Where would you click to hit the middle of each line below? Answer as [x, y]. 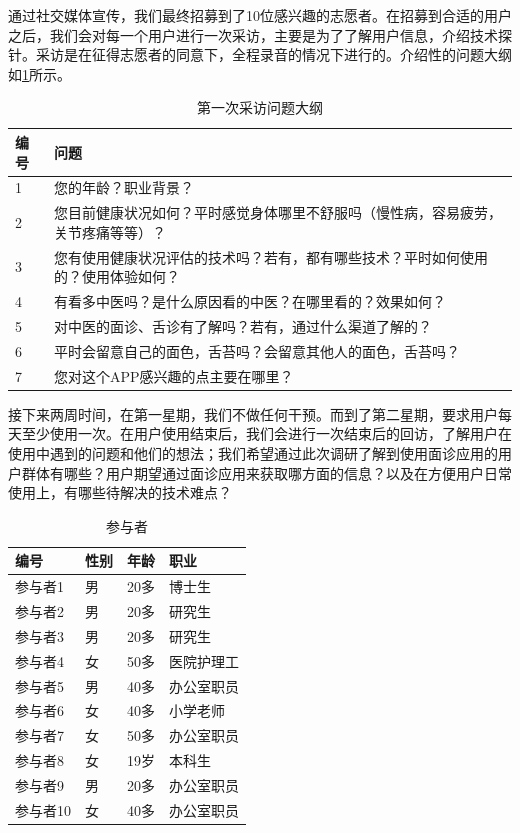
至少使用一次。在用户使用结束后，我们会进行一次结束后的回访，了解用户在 [266, 433]
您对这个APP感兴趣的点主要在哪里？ [174, 375]
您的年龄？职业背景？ [124, 187]
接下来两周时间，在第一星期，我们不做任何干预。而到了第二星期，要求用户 [253, 413]
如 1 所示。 [39, 73]
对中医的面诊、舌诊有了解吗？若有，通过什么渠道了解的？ [243, 325]
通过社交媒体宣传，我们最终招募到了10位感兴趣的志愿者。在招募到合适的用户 [260, 15]
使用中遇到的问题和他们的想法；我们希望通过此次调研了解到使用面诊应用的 [253, 452]
